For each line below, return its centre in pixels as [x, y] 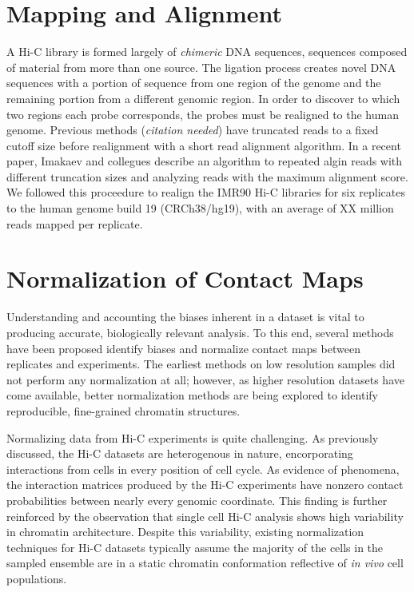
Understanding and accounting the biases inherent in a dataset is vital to [185, 317]
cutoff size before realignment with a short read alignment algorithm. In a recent [204, 145]
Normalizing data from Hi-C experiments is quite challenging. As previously [193, 437]
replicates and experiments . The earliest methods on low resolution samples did [201, 364]
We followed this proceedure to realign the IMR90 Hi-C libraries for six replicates [206, 192]
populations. [37, 578]
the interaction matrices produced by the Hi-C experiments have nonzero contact [205, 485]
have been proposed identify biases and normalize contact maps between [183, 348]
